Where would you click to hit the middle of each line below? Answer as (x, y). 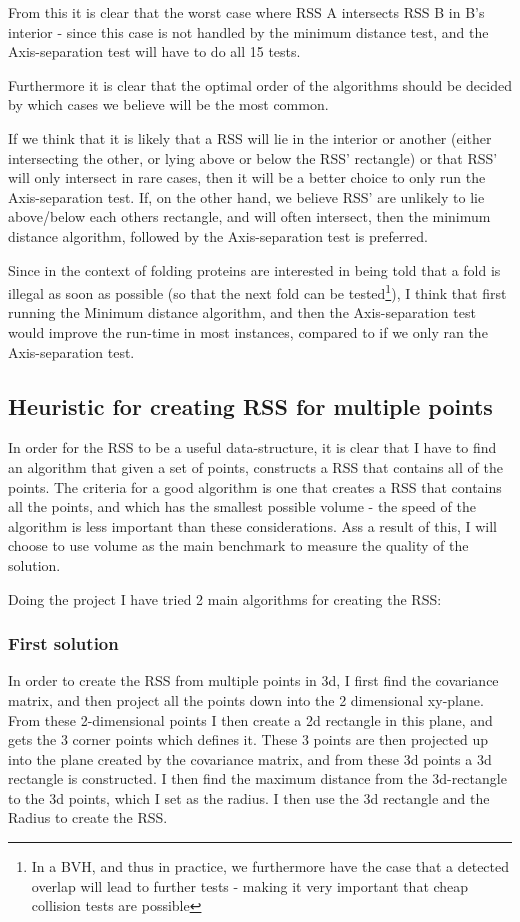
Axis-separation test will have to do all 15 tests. (154, 51)
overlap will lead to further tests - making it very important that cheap (250, 885)
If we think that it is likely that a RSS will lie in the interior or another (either (250, 137)
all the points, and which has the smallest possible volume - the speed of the (242, 506)
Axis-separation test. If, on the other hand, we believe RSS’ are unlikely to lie (246, 196)
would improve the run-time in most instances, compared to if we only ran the (248, 331)
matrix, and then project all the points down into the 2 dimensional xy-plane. (246, 699)
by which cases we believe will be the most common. (168, 104)
